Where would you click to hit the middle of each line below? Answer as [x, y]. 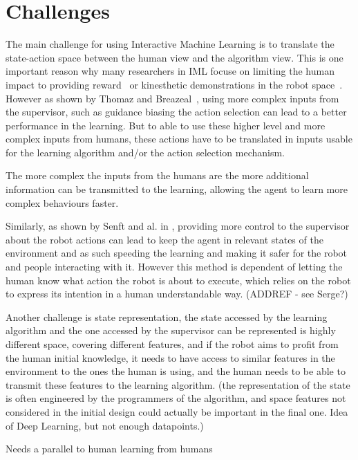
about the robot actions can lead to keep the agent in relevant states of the [164, 239]
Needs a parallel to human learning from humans [109, 449]
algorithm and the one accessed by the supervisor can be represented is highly [171, 330]
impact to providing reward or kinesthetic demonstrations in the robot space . [174, 84]
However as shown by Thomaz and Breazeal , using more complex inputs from [172, 98]
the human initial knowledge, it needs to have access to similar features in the [170, 357]
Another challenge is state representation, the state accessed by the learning [167, 316]
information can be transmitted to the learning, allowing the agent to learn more [177, 189]
